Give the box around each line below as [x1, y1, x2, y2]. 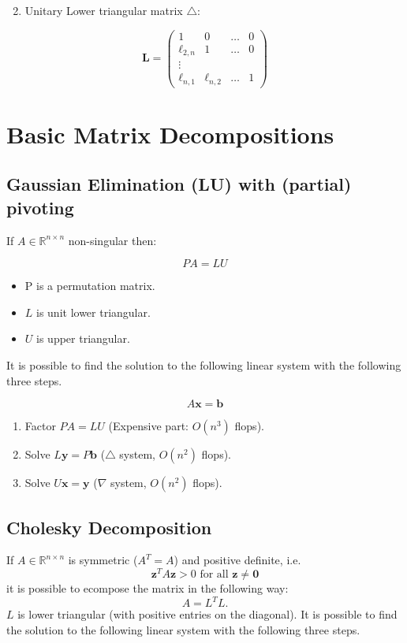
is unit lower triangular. [36, 303, 151, 320]
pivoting [6, 195, 74, 219]
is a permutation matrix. [36, 277, 155, 294]
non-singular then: [68, 232, 157, 248]
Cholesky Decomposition [6, 515, 212, 539]
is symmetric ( [68, 552, 138, 568]
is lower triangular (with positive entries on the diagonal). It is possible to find [17, 606, 398, 623]
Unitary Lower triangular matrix [24, 2, 183, 18]
